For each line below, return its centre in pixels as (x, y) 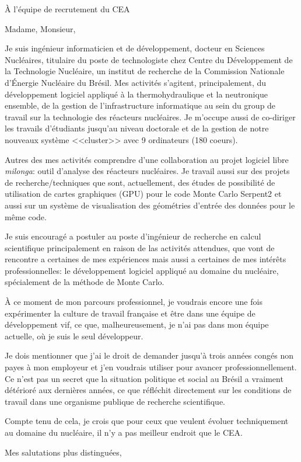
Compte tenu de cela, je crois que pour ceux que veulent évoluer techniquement (147, 421)
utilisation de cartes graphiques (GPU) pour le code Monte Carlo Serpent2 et (143, 194)
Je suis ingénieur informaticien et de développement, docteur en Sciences (135, 48)
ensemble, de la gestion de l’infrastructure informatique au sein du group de (140, 105)
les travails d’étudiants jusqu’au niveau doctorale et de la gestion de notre (137, 128)
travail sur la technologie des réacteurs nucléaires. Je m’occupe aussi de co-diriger (150, 117)
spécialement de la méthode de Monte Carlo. (85, 282)
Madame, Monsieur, (40, 28)
